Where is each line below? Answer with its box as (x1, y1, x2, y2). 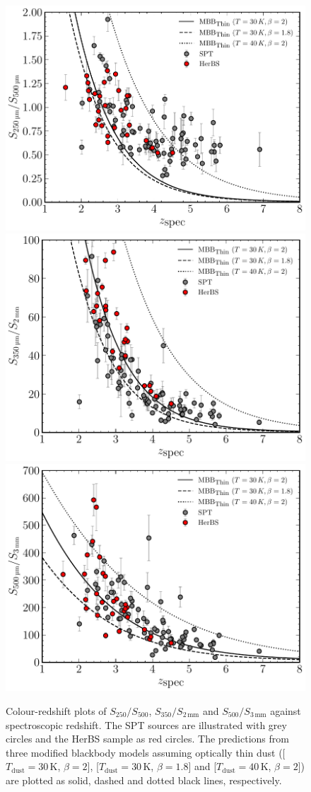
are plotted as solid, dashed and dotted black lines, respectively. (6, 772, 282, 787)
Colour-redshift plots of (6, 704, 107, 718)
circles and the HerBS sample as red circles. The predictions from (6, 731, 289, 746)
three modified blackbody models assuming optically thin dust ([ (6, 745, 286, 759)
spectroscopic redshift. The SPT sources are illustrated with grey (6, 717, 287, 732)
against (270, 704, 301, 718)
